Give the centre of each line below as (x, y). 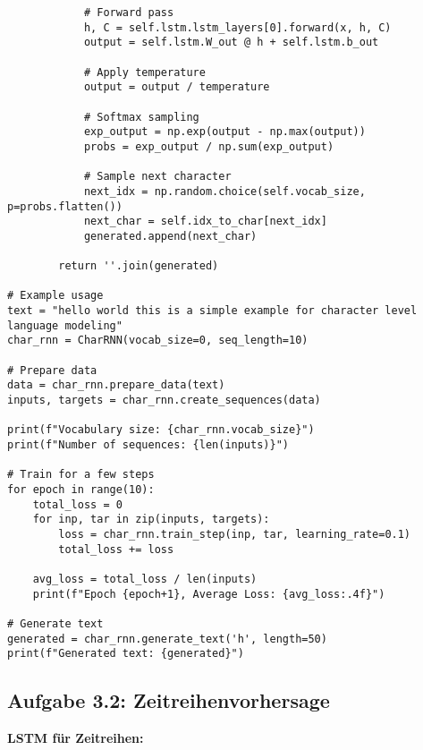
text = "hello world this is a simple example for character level (212, 311)
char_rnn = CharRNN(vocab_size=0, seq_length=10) (158, 341)
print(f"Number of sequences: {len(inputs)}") (148, 445)
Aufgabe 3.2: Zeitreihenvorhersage (169, 700)
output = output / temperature (177, 87)
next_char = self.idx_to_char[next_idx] (205, 222)
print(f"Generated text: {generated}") (126, 654)
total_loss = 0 (77, 504)
